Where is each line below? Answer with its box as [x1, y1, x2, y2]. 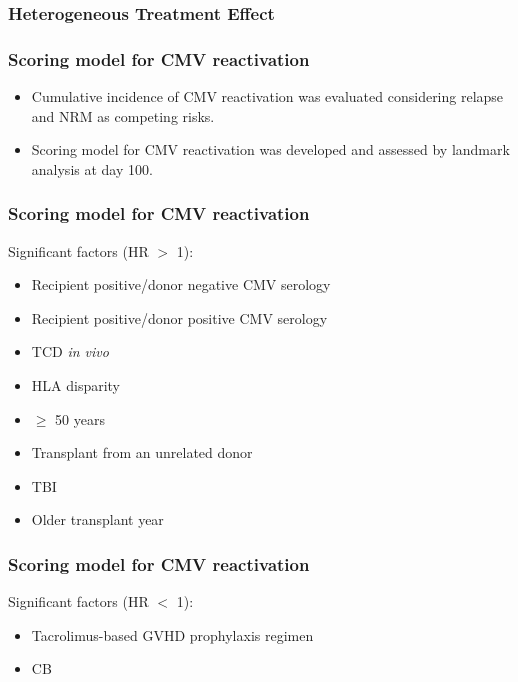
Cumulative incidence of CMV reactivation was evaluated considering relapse [31, 86, 504, 107]
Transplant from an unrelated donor [31, 442, 253, 463]
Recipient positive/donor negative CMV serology [31, 274, 331, 295]
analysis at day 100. [31, 158, 153, 179]
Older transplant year [31, 509, 164, 530]
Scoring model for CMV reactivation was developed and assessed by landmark [31, 139, 510, 160]
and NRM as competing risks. [31, 105, 215, 126]
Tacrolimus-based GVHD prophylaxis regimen [31, 624, 314, 645]
